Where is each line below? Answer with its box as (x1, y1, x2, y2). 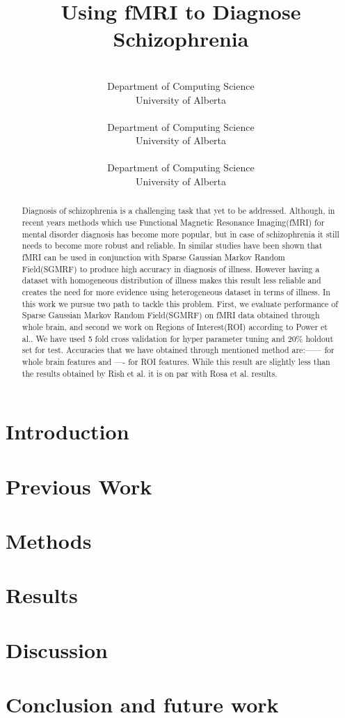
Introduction (6, 417, 129, 446)
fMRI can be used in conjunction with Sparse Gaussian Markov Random (22, 251, 285, 263)
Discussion (6, 635, 108, 664)
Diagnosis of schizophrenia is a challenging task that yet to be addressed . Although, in (22, 205, 335, 217)
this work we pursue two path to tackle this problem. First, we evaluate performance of (22, 297, 338, 309)
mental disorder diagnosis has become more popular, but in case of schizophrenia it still (22, 228, 339, 240)
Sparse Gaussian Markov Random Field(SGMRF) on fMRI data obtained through (22, 309, 320, 321)
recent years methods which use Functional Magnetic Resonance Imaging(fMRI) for (22, 217, 325, 228)
